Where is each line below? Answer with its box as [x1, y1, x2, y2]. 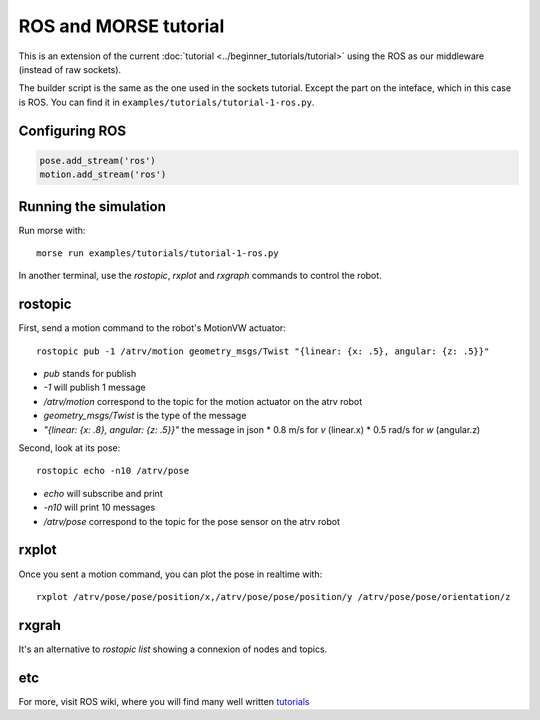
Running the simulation [18, 198, 167, 215]
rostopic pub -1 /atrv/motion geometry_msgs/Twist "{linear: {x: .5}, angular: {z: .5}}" [36, 345, 490, 357]
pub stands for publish [43, 368, 137, 380]
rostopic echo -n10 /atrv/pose [36, 465, 190, 477]
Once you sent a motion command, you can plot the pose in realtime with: [18, 568, 323, 580]
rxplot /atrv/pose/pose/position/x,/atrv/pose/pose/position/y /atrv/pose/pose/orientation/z [36, 591, 511, 602]
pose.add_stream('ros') [39, 155, 157, 166]
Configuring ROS [18, 122, 127, 139]
